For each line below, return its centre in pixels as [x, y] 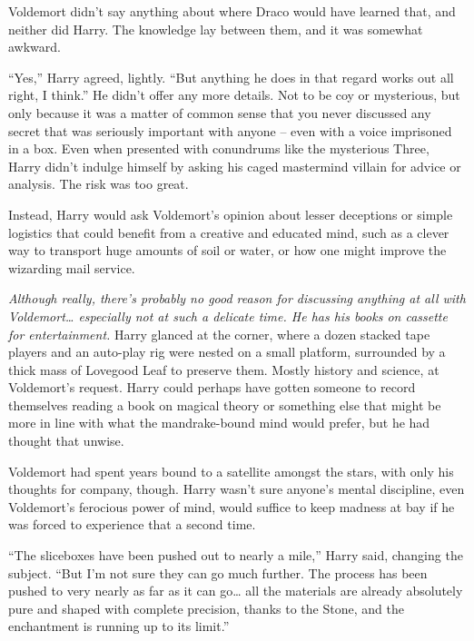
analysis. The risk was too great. [99, 184]
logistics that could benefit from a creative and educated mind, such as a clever [229, 232]
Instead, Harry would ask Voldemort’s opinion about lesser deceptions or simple [231, 214]
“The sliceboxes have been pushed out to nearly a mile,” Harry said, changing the [236, 555]
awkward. [35, 47]
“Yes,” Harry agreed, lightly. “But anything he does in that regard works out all [231, 77]
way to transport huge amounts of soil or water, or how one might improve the [227, 250]
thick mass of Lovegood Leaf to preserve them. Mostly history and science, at [224, 369]
